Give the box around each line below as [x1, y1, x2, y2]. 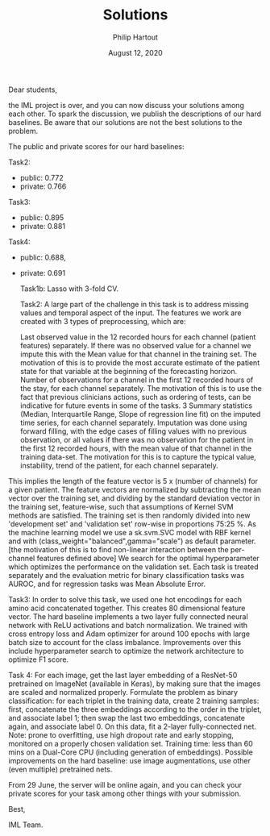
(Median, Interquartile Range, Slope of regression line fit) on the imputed [19, 409, 261, 418]
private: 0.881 [19, 221, 66, 231]
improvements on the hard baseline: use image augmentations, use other [8, 755, 251, 765]
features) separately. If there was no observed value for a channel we [19, 340, 251, 350]
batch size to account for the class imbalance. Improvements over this [8, 637, 242, 647]
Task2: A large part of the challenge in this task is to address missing [19, 299, 249, 309]
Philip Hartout [112, 32, 159, 42]
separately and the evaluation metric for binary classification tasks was [8, 570, 245, 580]
